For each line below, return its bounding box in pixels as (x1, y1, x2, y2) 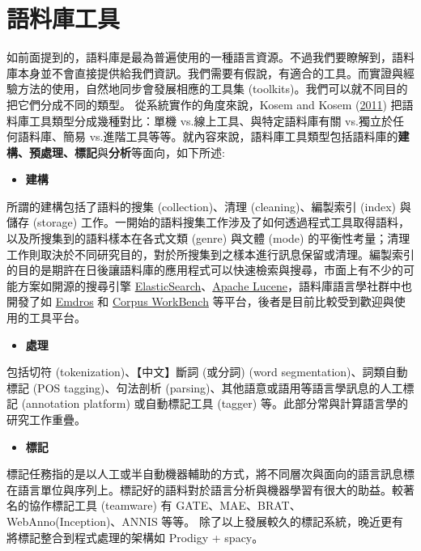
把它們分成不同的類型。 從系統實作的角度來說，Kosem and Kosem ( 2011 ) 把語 (6, 95, 414, 112)
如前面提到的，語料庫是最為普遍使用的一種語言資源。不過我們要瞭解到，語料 (6, 49, 415, 66)
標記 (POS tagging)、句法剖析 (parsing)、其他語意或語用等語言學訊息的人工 (6, 379, 403, 396)
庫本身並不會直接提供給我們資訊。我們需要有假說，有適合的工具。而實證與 (6, 64, 403, 81)
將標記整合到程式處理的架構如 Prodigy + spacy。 (6, 528, 264, 545)
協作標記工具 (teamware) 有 (28, 497, 172, 514)
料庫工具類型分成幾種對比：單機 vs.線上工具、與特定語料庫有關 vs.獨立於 (6, 112, 393, 129)
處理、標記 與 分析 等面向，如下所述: (40, 143, 225, 160)
